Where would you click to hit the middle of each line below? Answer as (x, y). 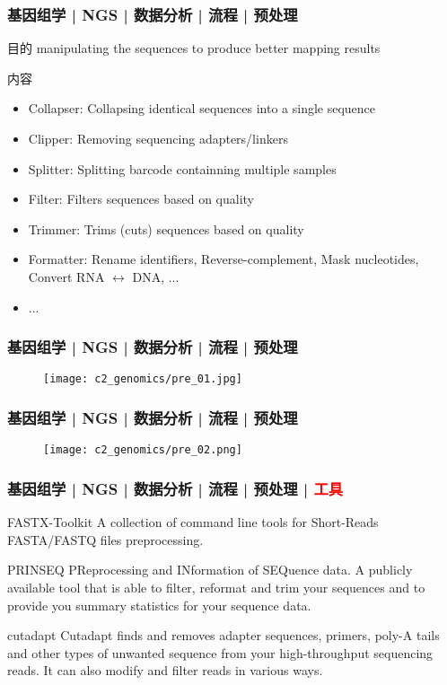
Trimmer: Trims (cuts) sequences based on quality (166, 228)
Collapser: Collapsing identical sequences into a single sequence (202, 108)
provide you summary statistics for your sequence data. (159, 605)
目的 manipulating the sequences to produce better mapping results (194, 48)
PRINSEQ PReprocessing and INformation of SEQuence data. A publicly (210, 570)
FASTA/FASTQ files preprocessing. (105, 539)
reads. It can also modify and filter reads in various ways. (165, 670)
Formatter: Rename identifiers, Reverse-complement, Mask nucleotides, (223, 259)
